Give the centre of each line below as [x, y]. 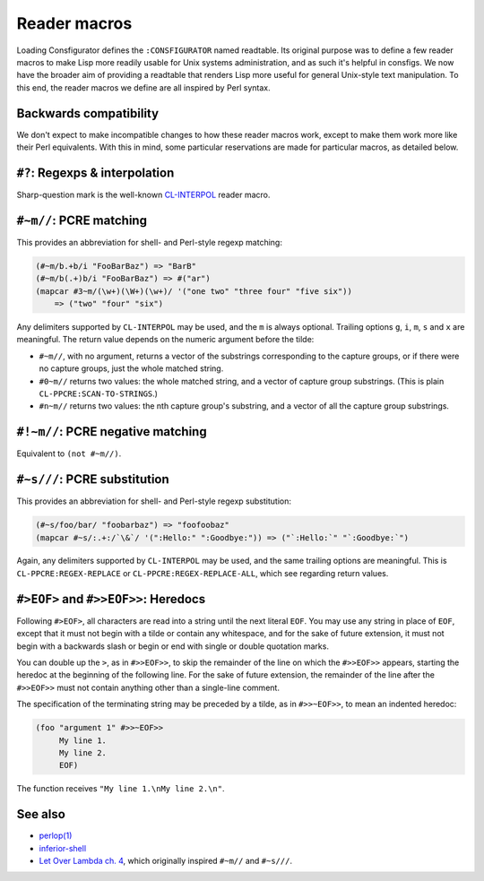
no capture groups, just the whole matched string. [131, 368]
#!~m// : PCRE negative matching [112, 432]
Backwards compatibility [88, 113]
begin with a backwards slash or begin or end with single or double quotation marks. [173, 646]
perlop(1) [56, 836]
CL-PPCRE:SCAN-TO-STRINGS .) [99, 393]
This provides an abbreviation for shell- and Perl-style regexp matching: [149, 242]
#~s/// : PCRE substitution [93, 479]
